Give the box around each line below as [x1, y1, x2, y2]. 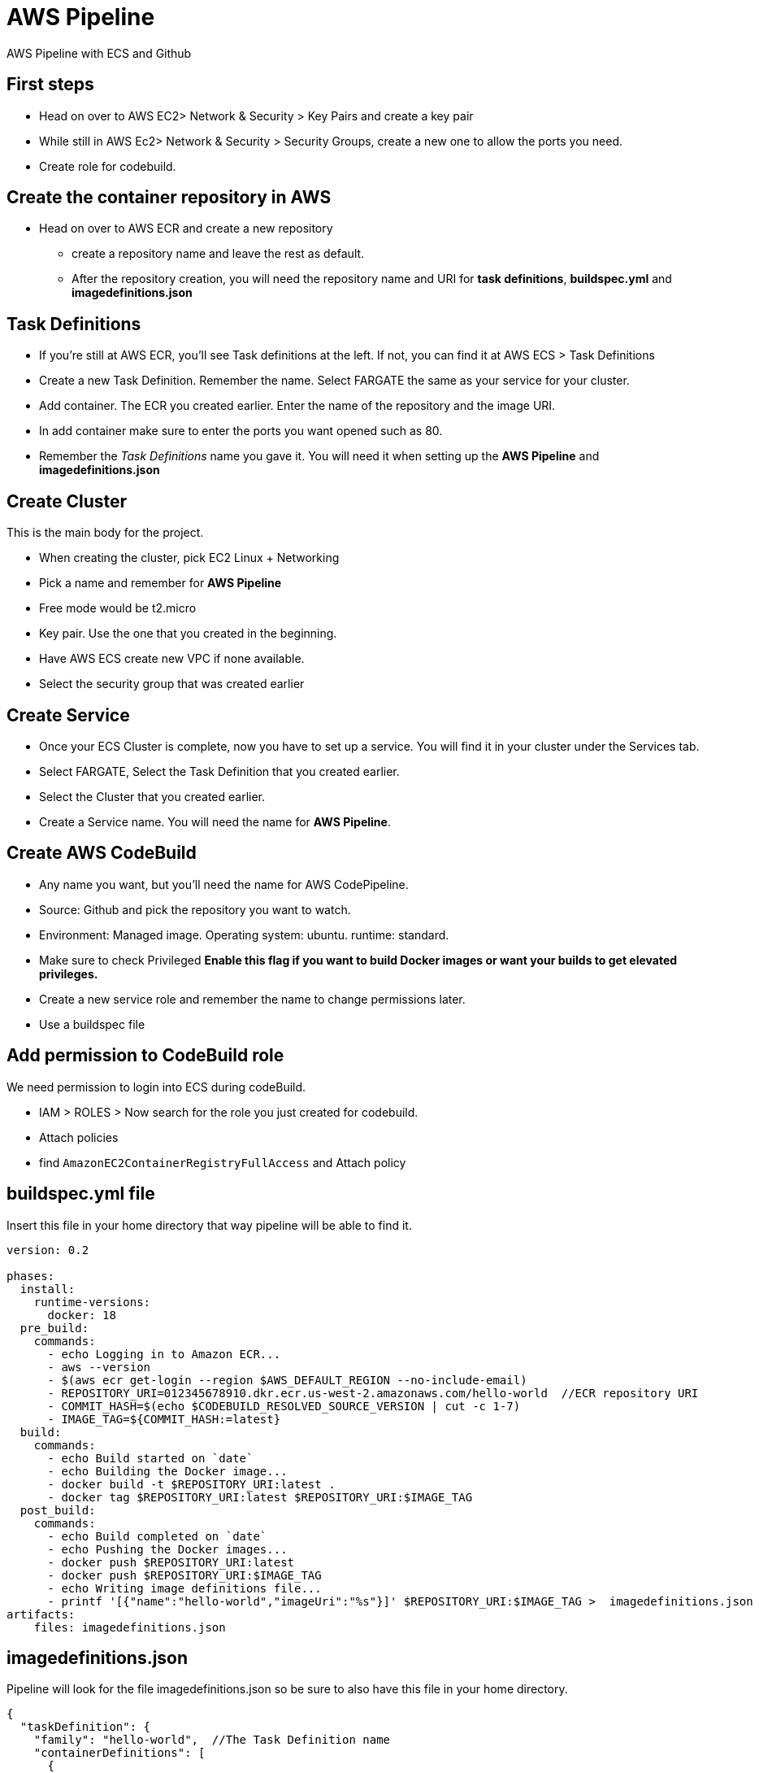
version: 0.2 [7, 1243, 89, 1257]
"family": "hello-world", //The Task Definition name [33, 1733, 391, 1747]
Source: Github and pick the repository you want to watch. [39, 902, 351, 917]
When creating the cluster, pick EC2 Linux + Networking [39, 551, 340, 565]
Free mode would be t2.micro [39, 601, 197, 616]
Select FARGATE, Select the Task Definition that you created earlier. [39, 764, 400, 778]
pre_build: [20, 1321, 89, 1335]
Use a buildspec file [39, 1017, 145, 1031]
